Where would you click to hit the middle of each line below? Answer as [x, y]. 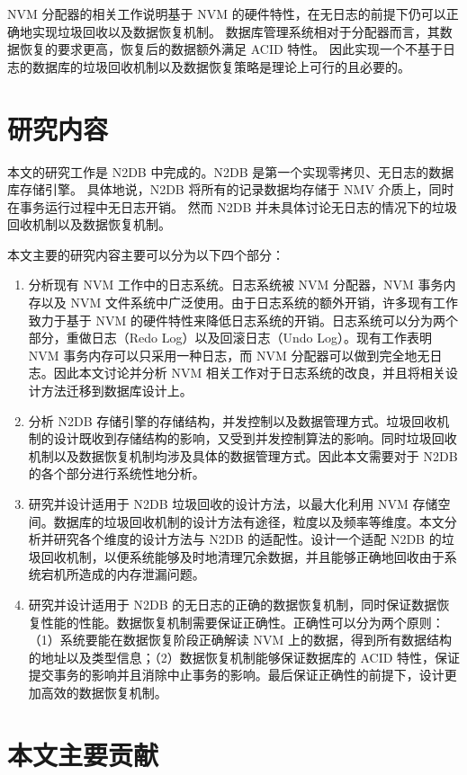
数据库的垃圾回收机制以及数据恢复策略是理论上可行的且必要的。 [221, 66]
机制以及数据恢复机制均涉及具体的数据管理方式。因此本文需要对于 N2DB [243, 455]
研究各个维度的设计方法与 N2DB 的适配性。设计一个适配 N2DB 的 [247, 539]
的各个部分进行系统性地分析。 [117, 473]
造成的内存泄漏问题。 [142, 574]
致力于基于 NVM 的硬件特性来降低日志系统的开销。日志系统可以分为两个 [243, 320]
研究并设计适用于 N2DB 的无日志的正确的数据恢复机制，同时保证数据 [233, 604]
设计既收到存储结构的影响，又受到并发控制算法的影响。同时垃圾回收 [255, 438]
